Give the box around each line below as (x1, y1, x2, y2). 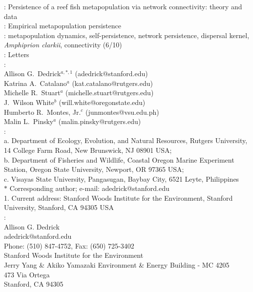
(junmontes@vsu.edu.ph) (85, 106, 159, 117)
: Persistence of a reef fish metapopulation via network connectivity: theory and (4, 1, 242, 11)
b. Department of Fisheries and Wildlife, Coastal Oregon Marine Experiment (4, 154, 234, 165)
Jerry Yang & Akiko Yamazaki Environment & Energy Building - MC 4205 (4, 260, 230, 270)
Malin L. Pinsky (4, 116, 54, 126)
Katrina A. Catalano (4, 78, 67, 88)
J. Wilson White (4, 97, 54, 107)
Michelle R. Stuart (4, 87, 61, 98)
